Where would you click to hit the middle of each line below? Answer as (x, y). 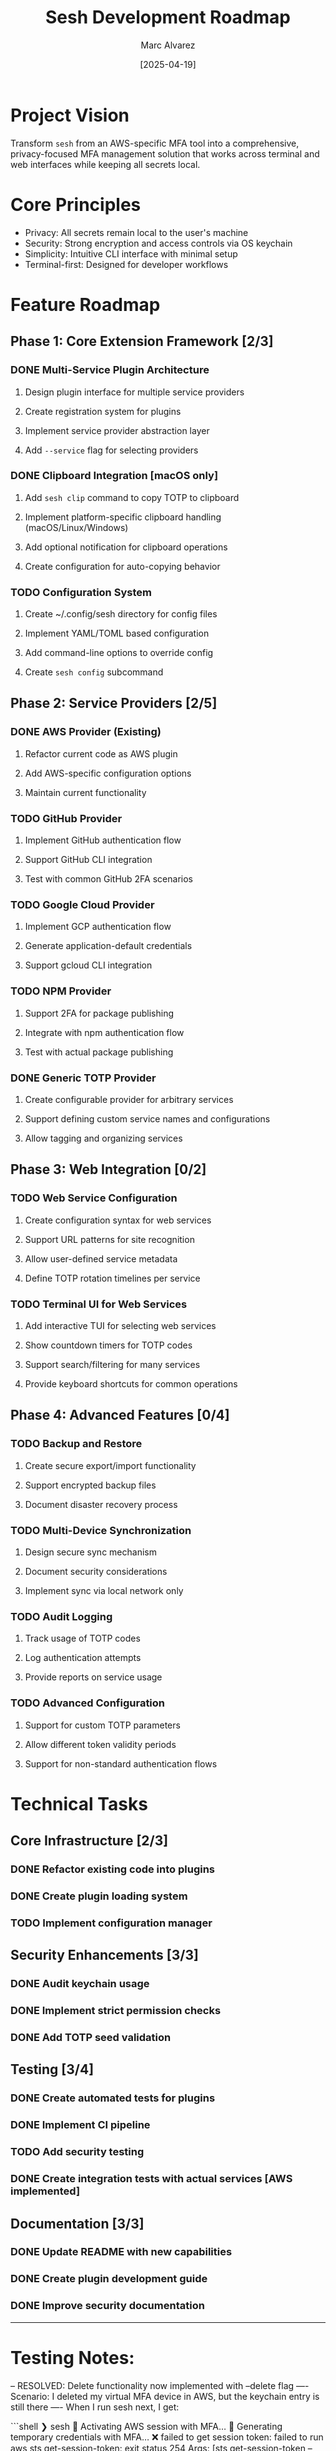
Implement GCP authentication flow (98, 927)
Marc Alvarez (168, 45)
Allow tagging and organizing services (103, 1138)
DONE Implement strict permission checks (116, 2011)
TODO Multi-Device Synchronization (101, 1530)
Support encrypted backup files (90, 1485)
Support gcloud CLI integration (88, 965)
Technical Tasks (79, 1803)
